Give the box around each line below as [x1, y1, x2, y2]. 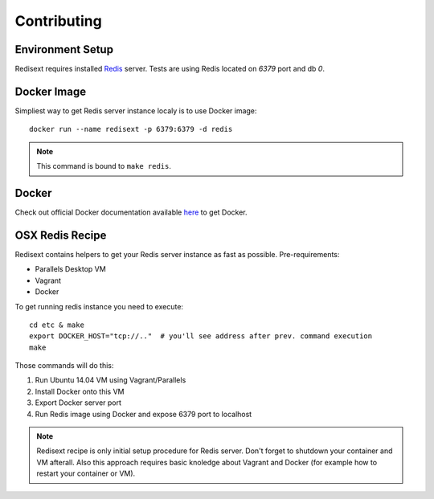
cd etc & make [29, 320, 84, 329]
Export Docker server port [35, 398, 122, 407]
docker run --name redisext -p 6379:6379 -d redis [29, 125, 233, 134]
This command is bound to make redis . [36, 162, 172, 171]
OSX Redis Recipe [14, 228, 107, 242]
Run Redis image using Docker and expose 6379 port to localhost [35, 409, 252, 419]
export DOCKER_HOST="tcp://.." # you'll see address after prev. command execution [29, 332, 373, 341]
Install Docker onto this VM [35, 387, 125, 396]
